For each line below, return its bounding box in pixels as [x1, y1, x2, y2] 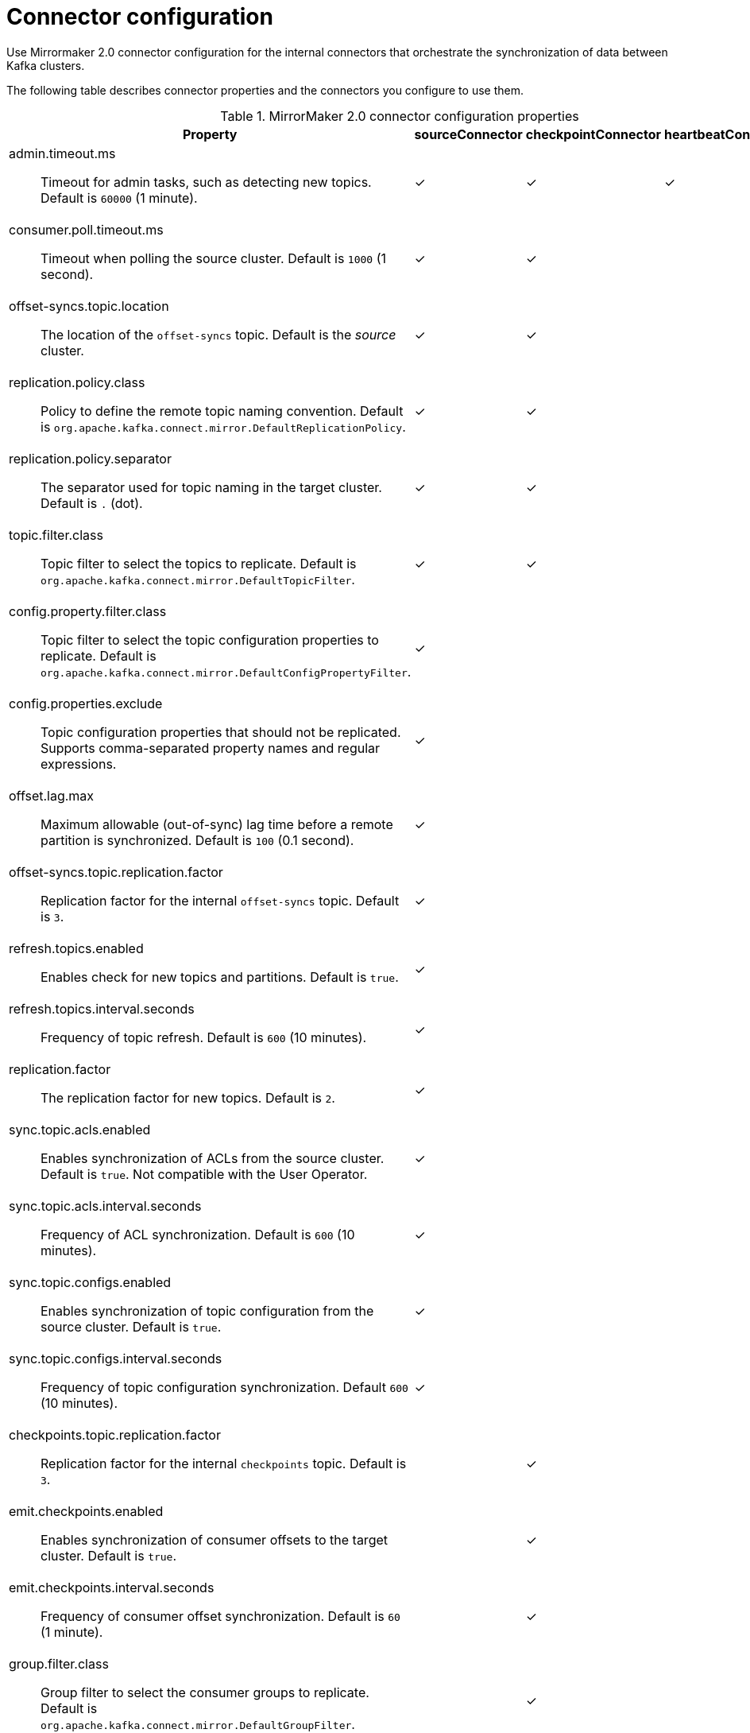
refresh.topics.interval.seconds [9, 1000, 195, 1017]
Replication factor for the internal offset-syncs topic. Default [41, 892, 400, 909]
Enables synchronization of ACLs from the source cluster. [41, 1150, 385, 1166]
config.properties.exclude [9, 695, 163, 711]
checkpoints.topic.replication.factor [9, 1426, 221, 1443]
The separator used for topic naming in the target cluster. [41, 479, 382, 495]
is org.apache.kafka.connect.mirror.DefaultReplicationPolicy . [41, 418, 406, 435]
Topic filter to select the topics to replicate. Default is [41, 555, 357, 572]
